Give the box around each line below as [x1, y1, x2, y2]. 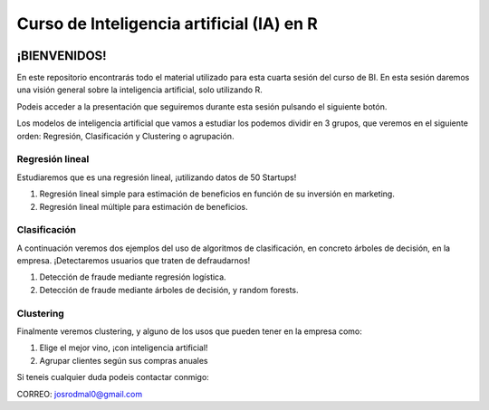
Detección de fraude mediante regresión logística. [39, 272, 226, 282]
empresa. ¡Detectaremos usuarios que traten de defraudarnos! [16, 255, 251, 266]
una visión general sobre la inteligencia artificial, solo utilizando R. [16, 84, 263, 95]
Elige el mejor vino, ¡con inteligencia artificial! [39, 342, 208, 353]
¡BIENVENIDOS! [16, 48, 108, 63]
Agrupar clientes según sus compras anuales [39, 355, 208, 366]
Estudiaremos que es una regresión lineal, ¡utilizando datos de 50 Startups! [16, 172, 297, 183]
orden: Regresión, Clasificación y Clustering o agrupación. [16, 130, 235, 141]
